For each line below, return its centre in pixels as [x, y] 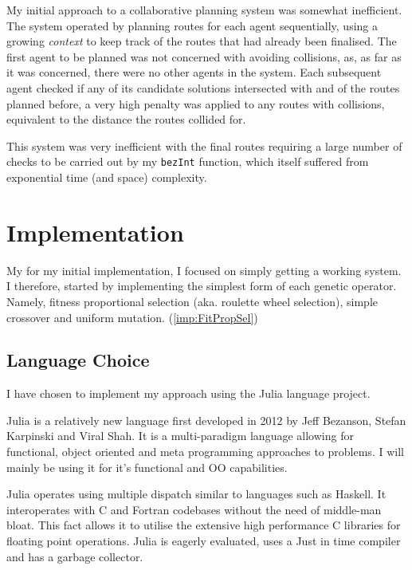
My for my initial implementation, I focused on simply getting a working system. [204, 270]
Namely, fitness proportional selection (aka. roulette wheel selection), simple [192, 301]
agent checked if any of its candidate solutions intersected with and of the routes [203, 87]
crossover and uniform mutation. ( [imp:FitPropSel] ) [132, 317]
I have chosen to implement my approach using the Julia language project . [188, 393]
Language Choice [78, 360]
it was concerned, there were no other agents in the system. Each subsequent [194, 72]
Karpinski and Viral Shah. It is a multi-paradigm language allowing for [180, 436]
